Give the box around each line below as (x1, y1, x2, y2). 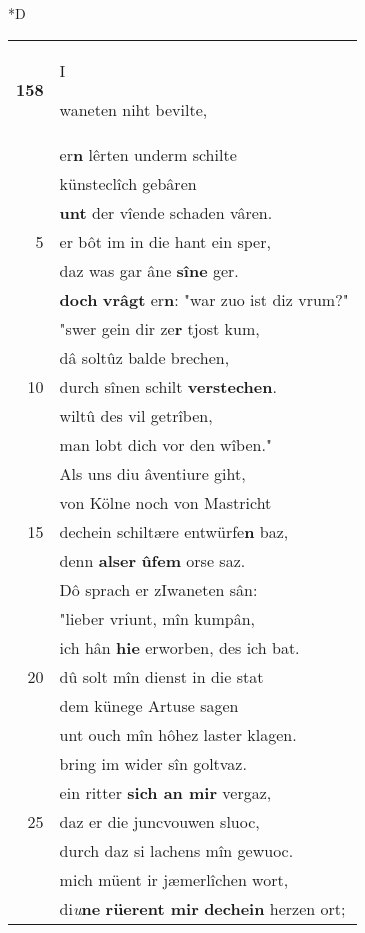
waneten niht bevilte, (59, 97, 208, 121)
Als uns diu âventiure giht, (59, 461, 246, 485)
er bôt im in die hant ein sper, (59, 229, 271, 253)
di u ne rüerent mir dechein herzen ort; (59, 896, 346, 920)
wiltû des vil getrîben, (59, 403, 213, 427)
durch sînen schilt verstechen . (59, 374, 277, 398)
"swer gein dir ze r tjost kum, (59, 316, 260, 340)
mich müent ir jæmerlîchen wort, (59, 867, 289, 891)
